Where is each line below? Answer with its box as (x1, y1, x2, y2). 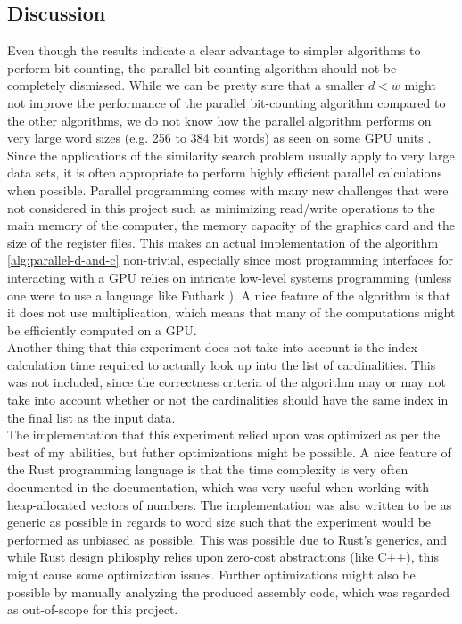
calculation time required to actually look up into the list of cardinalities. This (7, 355, 436, 374)
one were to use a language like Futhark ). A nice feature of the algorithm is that (7, 285, 451, 304)
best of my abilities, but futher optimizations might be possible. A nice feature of (7, 442, 451, 461)
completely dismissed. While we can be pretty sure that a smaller (7, 76, 365, 94)
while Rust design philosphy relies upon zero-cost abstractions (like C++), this (7, 547, 439, 566)
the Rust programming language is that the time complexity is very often (7, 460, 408, 479)
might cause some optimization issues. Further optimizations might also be (7, 565, 416, 584)
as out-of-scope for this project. (7, 600, 178, 619)
